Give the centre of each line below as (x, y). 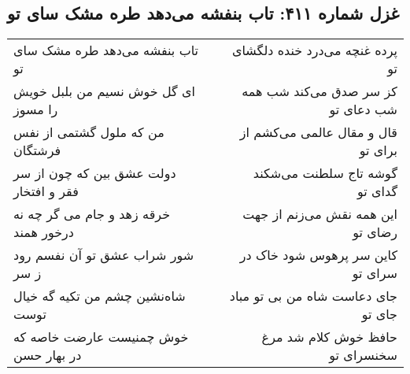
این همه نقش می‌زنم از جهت (320, 214)
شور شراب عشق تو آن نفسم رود (104, 255)
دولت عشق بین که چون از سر (95, 173)
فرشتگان (37, 150)
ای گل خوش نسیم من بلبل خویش (105, 91)
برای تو (378, 150)
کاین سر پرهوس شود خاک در (318, 255)
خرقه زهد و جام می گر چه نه (92, 214)
